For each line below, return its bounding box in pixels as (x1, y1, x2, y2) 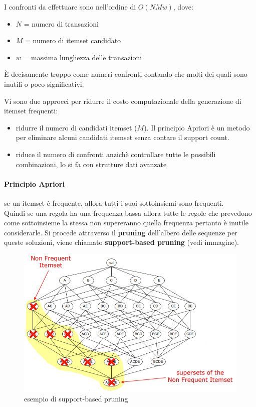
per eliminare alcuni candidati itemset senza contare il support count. (16, 132, 229, 143)
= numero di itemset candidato (25, 35, 121, 46)
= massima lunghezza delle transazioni (23, 52, 142, 62)
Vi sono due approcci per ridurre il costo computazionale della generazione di (4, 95, 241, 106)
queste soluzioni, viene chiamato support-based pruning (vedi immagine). (4, 237, 239, 247)
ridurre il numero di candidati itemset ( (16, 122, 137, 132)
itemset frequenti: (4, 105, 58, 116)
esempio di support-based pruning (24, 393, 128, 404)
